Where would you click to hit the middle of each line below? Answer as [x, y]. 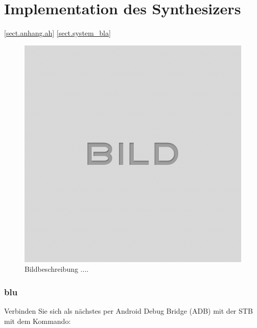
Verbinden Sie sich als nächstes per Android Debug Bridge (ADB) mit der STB [128, 311]
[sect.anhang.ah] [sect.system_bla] [57, 33]
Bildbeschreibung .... [57, 269]
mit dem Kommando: [38, 321]
